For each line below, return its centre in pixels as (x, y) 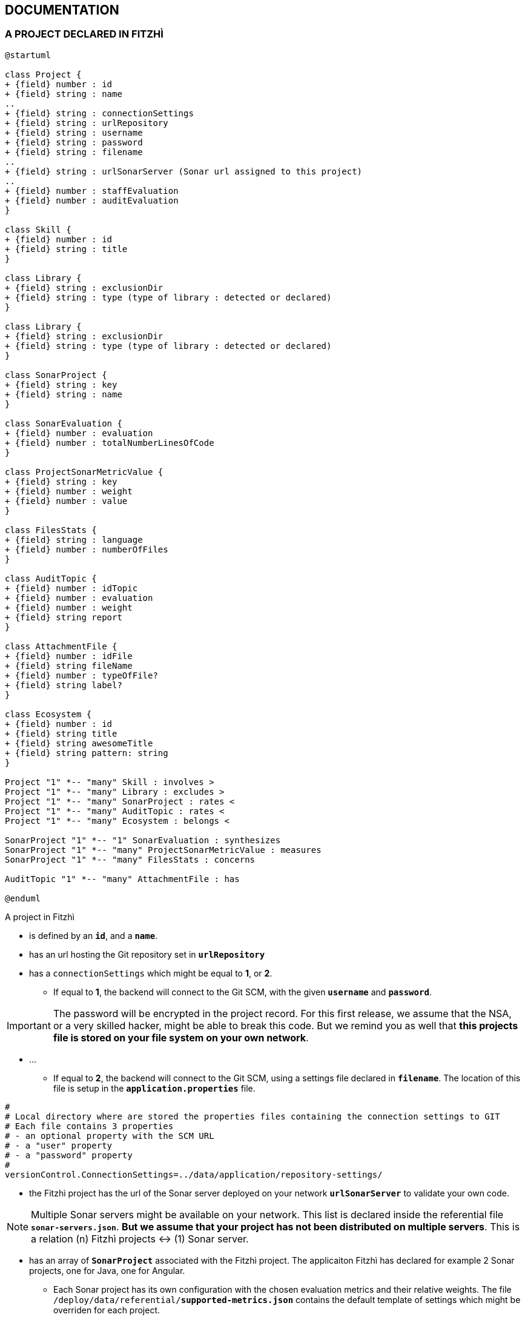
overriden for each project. (107, 1310)
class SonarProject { (56, 375)
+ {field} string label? (64, 685)
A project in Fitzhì (40, 917)
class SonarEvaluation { (64, 423)
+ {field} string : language (74, 539)
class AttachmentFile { (61, 646)
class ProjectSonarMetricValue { (84, 472)
